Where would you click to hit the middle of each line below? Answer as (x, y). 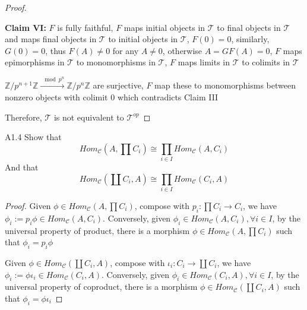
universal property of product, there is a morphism (97, 230)
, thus (56, 50)
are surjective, (118, 85)
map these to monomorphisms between (225, 85)
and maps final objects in (51, 39)
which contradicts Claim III (168, 97)
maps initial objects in (164, 27)
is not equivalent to (89, 117)
